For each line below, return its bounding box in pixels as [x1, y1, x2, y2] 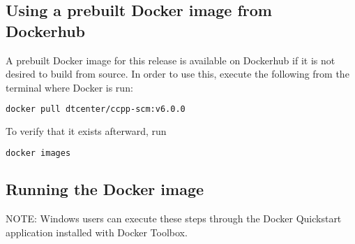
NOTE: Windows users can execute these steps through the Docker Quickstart [6, 210, 342, 225]
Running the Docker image [6, 178, 204, 200]
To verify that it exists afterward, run [6, 124, 167, 138]
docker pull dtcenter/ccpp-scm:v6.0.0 [6, 104, 186, 115]
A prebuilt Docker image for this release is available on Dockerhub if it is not [6, 52, 335, 67]
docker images [6, 148, 71, 158]
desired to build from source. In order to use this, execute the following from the [6, 66, 349, 81]
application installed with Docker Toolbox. [6, 224, 188, 239]
